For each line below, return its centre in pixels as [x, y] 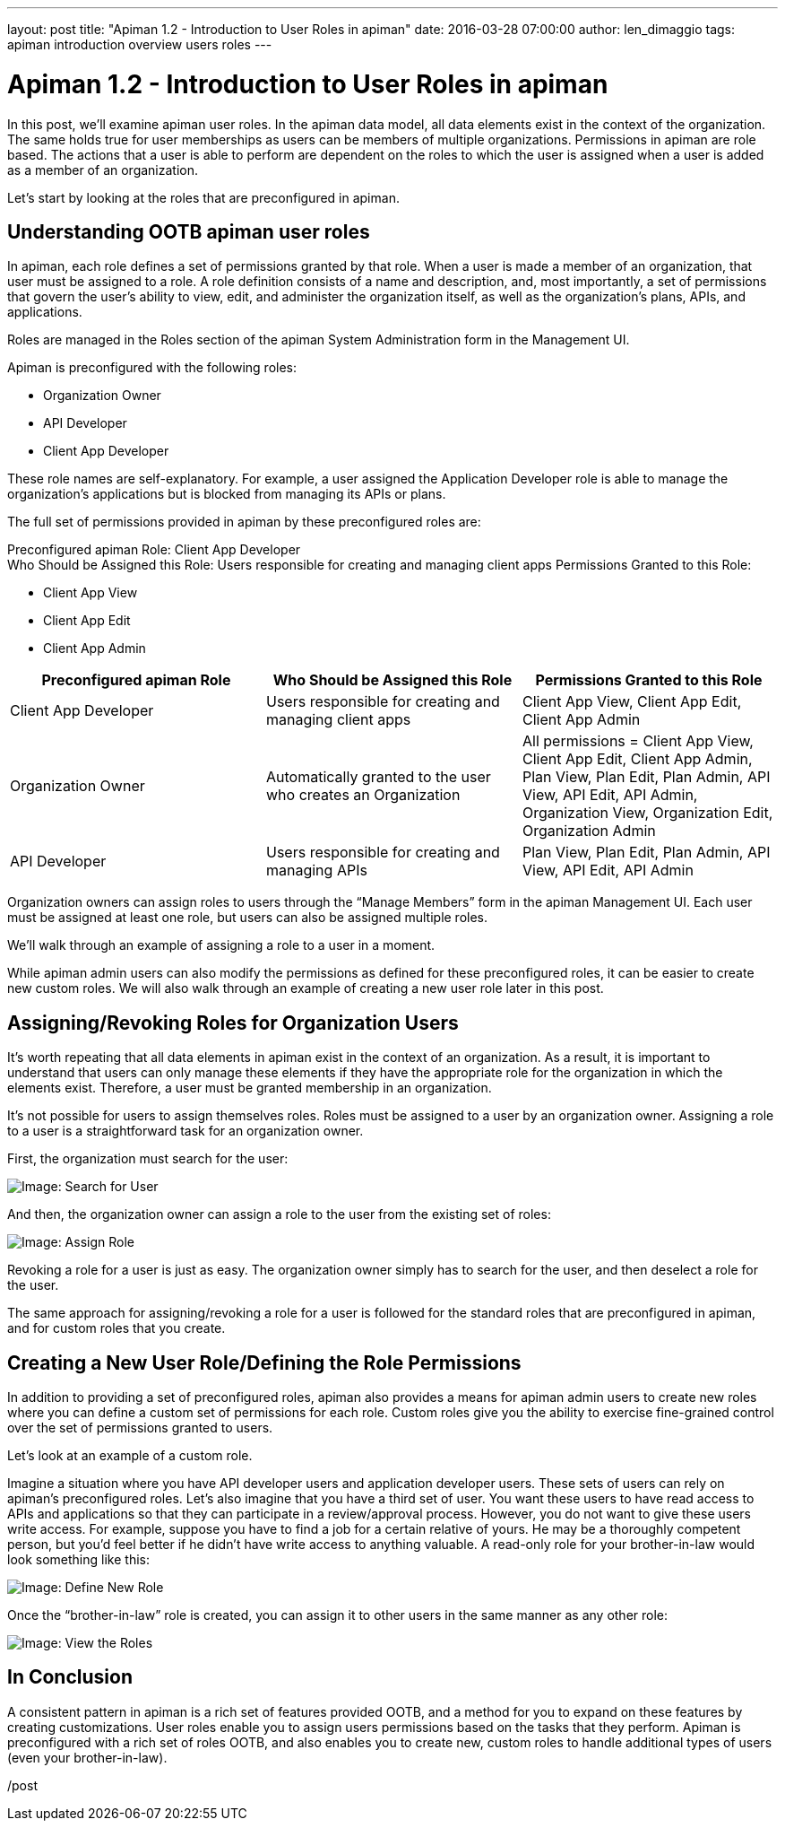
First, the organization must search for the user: [148, 1159]
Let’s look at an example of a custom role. [130, 1456]
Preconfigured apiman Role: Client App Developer [154, 550]
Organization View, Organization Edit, [647, 813]
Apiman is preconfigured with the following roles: [152, 368]
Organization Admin [589, 831]
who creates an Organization [363, 795]
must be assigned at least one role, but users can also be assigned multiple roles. [248, 918]
